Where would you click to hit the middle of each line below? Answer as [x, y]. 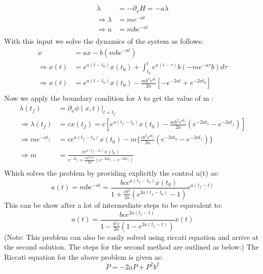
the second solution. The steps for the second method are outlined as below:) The [131, 247]
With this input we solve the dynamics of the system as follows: [104, 40]
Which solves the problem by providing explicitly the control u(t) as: [112, 173]
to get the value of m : [178, 98]
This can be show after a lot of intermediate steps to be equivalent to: [113, 204]
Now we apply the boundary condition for [70, 98]
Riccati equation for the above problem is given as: [84, 256]
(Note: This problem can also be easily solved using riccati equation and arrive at [131, 237]
